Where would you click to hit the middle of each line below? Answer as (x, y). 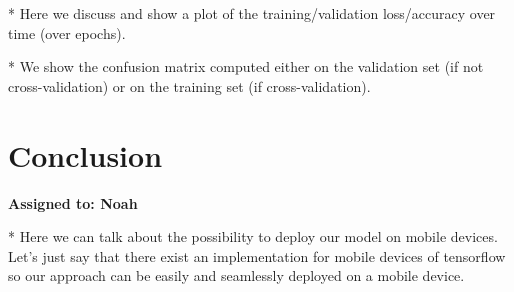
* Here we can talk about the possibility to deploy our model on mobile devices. (253, 236)
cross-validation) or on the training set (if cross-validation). (189, 85)
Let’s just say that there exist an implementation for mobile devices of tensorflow (257, 255)
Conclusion (85, 154)
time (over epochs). (67, 32)
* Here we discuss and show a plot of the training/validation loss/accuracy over (252, 13)
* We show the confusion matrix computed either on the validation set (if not (246, 66)
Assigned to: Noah (73, 202)
